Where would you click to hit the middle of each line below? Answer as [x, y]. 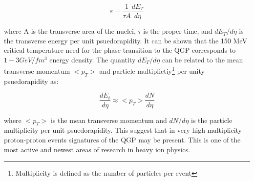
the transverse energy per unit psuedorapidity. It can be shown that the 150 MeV [126, 40]
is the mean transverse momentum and [109, 120]
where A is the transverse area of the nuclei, [70, 31]
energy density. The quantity [93, 59]
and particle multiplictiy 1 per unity [152, 70]
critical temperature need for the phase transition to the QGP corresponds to [120, 50]
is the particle [212, 120]
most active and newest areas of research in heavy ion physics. [97, 149]
